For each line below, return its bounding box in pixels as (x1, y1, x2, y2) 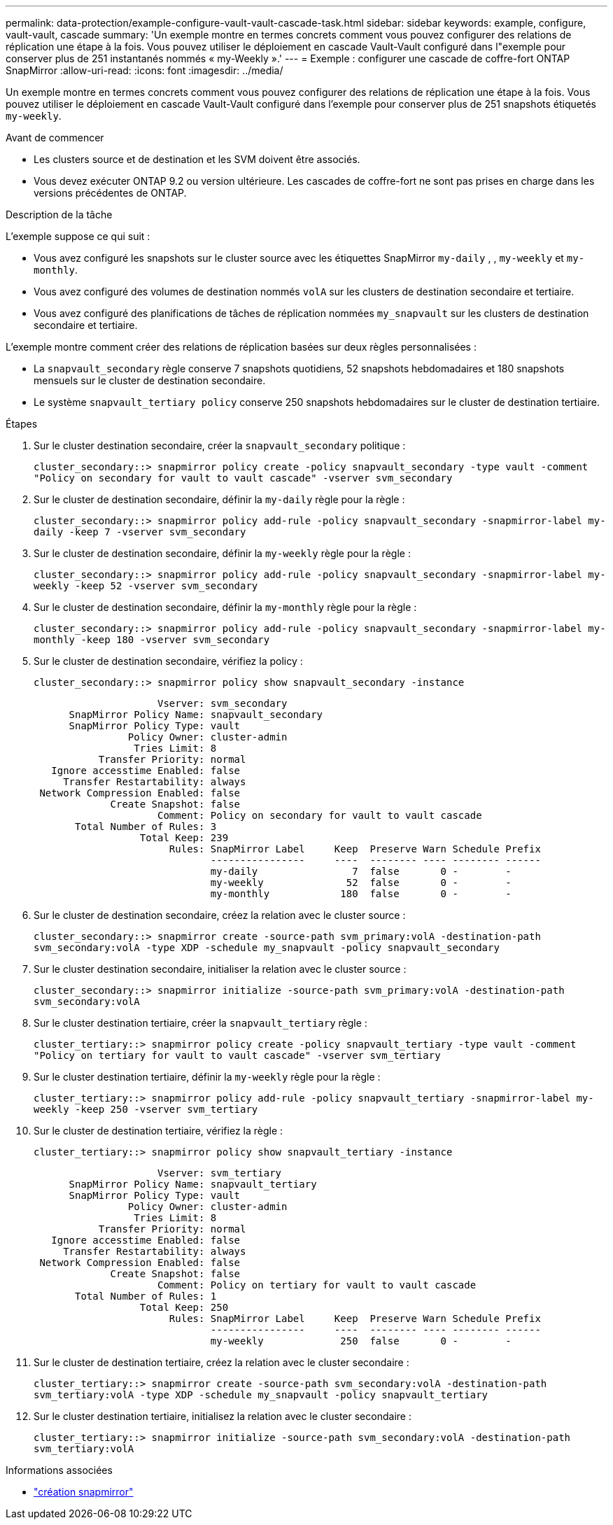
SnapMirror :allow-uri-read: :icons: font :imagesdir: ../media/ (6, 64, 283, 76)
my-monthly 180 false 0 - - (210, 888, 512, 899)
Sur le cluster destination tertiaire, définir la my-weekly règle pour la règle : (34, 1071, 381, 1083)
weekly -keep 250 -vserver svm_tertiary (34, 1104, 258, 1115)
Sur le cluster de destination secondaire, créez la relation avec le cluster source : (34, 909, 406, 921)
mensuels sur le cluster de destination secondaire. (34, 374, 266, 386)
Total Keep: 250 (139, 1302, 229, 1313)
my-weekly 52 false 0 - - (210, 877, 512, 888)
